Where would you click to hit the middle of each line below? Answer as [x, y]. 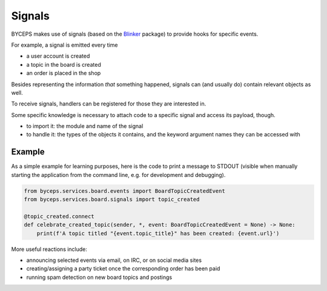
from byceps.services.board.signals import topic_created [112, 199]
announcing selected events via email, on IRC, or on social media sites [114, 260]
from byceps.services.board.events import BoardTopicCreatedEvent [124, 191]
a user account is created [58, 56]
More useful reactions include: [49, 249]
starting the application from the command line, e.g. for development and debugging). [118, 175]
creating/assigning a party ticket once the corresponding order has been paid [123, 269]
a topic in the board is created [64, 64]
